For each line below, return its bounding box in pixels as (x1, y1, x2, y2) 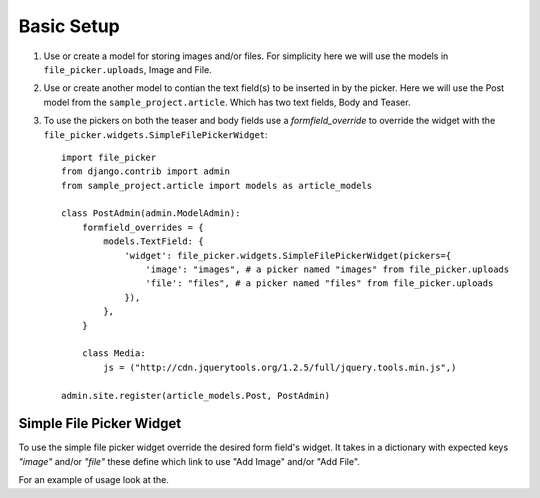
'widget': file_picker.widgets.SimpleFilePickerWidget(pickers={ (124, 250, 452, 261)
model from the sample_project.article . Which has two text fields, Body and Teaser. (43, 96, 411, 108)
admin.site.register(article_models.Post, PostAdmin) (61, 390, 330, 401)
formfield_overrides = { (81, 221, 204, 233)
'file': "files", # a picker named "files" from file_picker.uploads (145, 278, 494, 289)
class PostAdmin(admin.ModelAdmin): (61, 208, 241, 219)
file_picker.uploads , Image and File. (43, 63, 212, 75)
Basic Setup (18, 15, 120, 37)
